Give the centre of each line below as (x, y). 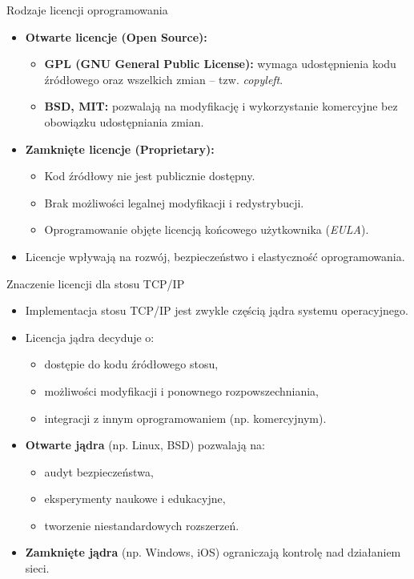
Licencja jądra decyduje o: (90, 337)
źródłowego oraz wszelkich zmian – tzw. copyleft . (164, 79)
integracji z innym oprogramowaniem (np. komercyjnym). (185, 418)
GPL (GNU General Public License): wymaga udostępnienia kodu (220, 64)
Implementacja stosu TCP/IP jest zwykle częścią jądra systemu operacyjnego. (217, 310)
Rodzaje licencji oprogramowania (87, 10)
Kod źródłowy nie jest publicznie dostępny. (150, 176)
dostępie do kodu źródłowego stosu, (131, 364)
